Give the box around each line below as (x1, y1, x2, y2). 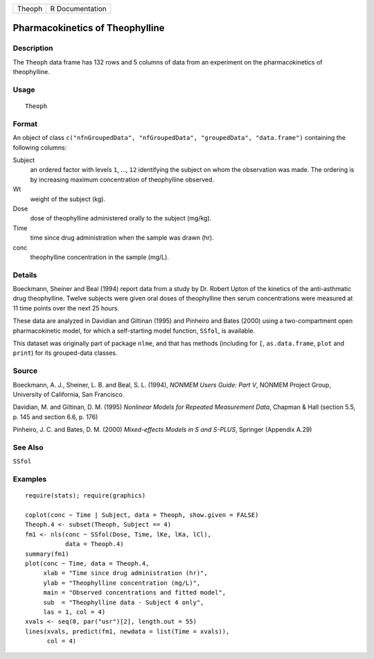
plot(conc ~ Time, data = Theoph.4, (25, 559, 150, 568)
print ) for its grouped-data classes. (12, 349, 118, 357)
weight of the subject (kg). (30, 195, 106, 203)
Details (12, 270, 37, 280)
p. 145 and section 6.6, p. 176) (12, 412, 98, 421)
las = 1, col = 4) (43, 608, 106, 616)
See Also (12, 442, 44, 452)
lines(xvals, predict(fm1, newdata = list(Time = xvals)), (25, 627, 230, 635)
